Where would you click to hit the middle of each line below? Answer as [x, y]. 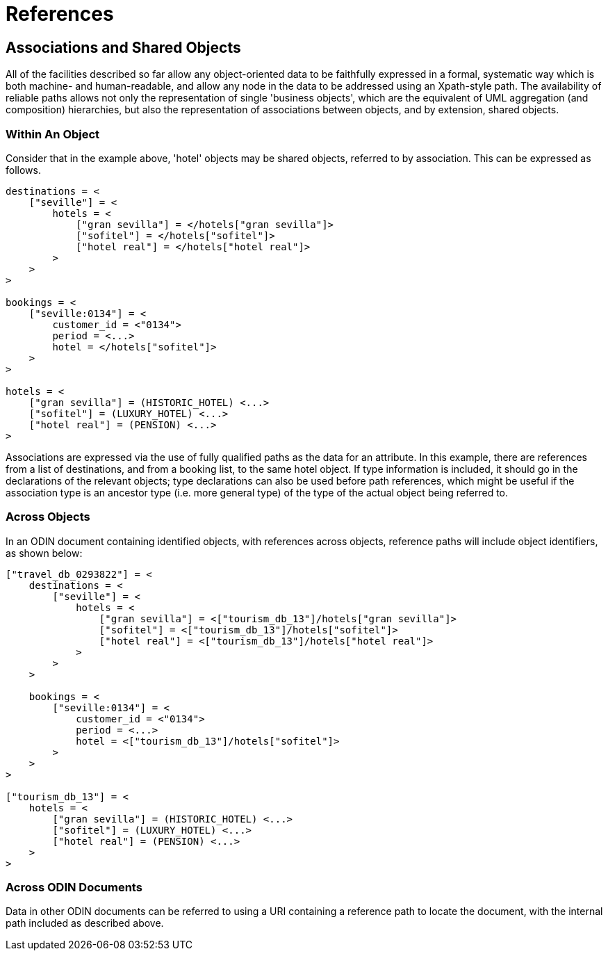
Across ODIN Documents [74, 888]
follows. [23, 170]
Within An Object [53, 134]
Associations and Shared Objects [123, 47]
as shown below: [44, 553]
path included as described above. [85, 923]
